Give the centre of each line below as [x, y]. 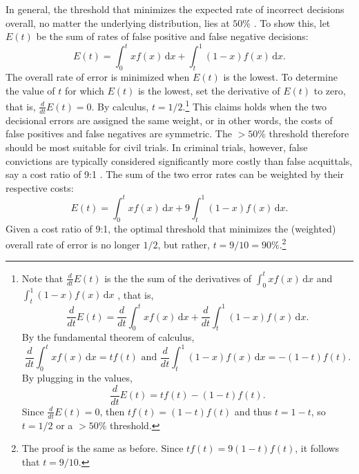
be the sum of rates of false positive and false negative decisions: [172, 36]
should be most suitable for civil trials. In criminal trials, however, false [157, 147]
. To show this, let [292, 22]
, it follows [317, 448]
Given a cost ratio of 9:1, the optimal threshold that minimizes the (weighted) [171, 228]
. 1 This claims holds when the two [254, 105]
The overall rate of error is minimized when [98, 77]
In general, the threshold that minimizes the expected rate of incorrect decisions [175, 9]
